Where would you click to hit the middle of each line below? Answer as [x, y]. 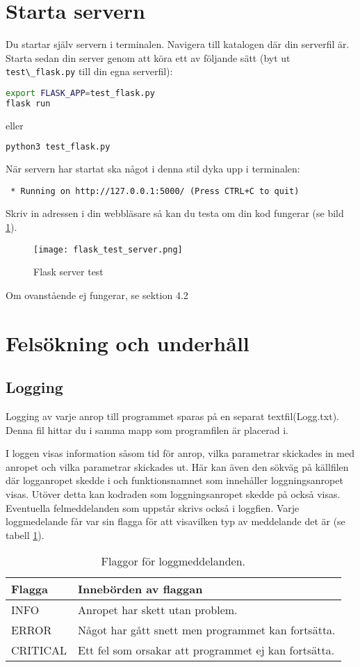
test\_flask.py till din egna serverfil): [89, 71]
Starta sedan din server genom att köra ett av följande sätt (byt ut [148, 57]
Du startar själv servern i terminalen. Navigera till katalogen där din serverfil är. [178, 44]
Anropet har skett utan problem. [157, 610]
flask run [28, 103]
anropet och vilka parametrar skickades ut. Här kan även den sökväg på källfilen [177, 466]
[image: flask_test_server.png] [108, 249]
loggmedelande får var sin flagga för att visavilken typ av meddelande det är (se [175, 521]
